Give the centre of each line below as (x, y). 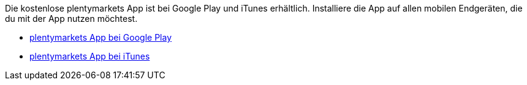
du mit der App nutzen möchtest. (71, 19)
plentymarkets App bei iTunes (90, 56)
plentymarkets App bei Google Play (101, 37)
